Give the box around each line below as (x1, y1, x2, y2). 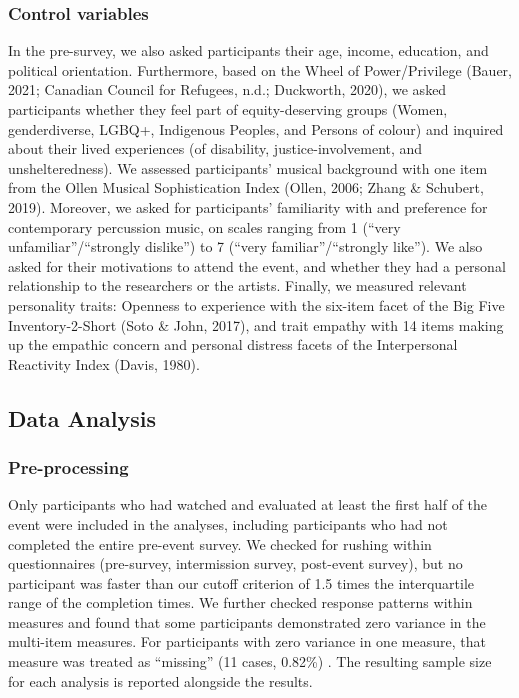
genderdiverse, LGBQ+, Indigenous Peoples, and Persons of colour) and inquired (8, 118, 504, 139)
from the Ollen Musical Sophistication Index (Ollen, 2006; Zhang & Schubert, (8, 177, 484, 198)
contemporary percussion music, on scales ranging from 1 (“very (8, 216, 401, 237)
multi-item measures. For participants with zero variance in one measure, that (8, 631, 486, 652)
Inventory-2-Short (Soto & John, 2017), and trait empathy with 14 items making (8, 314, 504, 335)
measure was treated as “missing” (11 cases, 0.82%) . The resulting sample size (8, 651, 492, 672)
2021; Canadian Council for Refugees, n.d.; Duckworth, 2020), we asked (8, 79, 447, 100)
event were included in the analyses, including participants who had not (8, 513, 448, 534)
